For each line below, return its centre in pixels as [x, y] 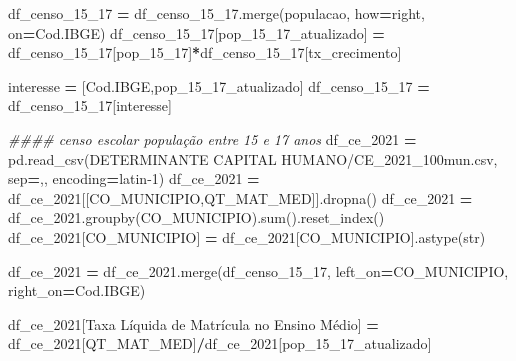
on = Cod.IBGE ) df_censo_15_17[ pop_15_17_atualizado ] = [196, 32]
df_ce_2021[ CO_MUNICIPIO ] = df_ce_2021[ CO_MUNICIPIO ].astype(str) [247, 236]
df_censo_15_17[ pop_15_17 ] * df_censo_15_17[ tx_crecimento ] [205, 52]
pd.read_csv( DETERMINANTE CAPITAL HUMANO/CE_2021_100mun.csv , [253, 158]
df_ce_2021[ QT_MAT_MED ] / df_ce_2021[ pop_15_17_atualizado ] [220, 343]
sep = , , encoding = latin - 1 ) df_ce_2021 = [134, 178]
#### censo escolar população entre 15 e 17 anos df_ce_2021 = [212, 138]
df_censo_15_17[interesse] [90, 105]
